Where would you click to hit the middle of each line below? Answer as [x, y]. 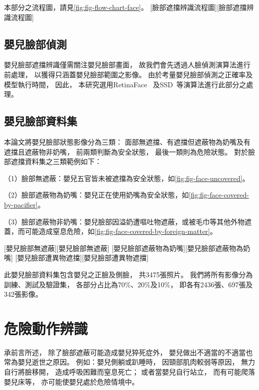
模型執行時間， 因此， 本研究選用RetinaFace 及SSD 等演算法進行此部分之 [125, 84]
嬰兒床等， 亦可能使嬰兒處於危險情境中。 [71, 381]
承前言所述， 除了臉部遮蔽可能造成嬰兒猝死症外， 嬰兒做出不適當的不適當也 [129, 352]
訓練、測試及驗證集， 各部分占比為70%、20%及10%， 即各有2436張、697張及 [129, 284]
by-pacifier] [21, 204]
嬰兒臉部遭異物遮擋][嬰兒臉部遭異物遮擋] [83, 258]
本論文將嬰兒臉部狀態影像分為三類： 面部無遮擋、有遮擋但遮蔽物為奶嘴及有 [127, 141]
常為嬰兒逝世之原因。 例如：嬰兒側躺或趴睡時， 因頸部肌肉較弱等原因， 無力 [129, 362]
